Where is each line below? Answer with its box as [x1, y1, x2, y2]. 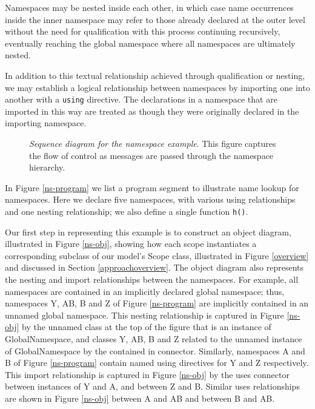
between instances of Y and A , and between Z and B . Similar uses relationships [5, 380, 300, 393]
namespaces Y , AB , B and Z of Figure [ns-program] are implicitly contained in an [5, 297, 309, 309]
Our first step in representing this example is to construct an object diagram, [5, 225, 291, 238]
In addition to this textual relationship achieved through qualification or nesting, [5, 69, 305, 81]
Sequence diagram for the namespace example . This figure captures [29, 137, 276, 149]
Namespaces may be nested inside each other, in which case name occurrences [5, 1, 294, 13]
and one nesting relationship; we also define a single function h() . [5, 204, 248, 217]
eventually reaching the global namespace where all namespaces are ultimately [5, 36, 296, 49]
